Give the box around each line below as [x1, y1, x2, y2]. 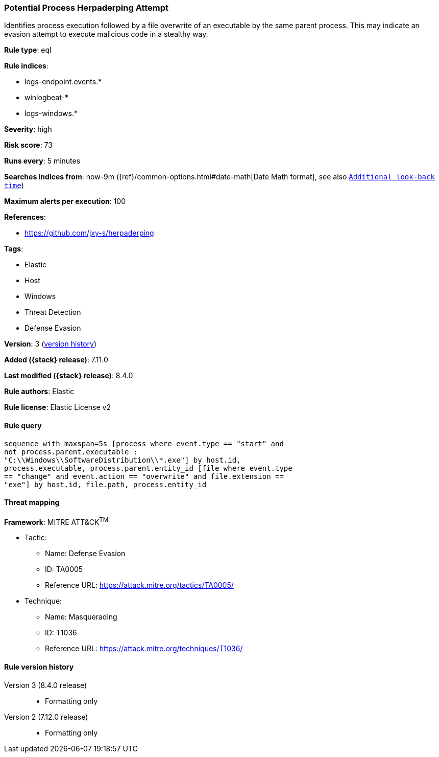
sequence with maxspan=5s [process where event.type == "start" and [4, 439, 284, 448]
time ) [4, 181, 24, 190]
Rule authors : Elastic [4, 387, 75, 396]
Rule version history [4, 662, 74, 672]
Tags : [4, 244, 23, 254]
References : [4, 213, 46, 222]
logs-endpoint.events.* [25, 77, 102, 86]
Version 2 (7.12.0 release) [4, 712, 88, 721]
